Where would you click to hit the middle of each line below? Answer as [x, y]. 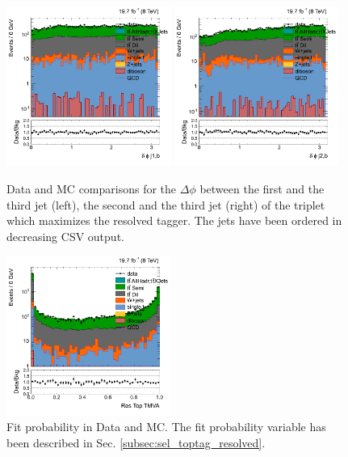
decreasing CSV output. [65, 236]
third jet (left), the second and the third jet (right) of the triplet [166, 204]
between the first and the [262, 188]
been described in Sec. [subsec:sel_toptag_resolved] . [136, 442]
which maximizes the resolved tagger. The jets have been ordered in [174, 220]
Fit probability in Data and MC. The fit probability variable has [166, 427]
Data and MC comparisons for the [92, 188]
